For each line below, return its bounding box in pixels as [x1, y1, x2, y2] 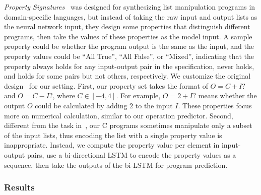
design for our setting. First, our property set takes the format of [4, 80, 208, 91]
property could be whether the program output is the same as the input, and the [4, 41, 254, 51]
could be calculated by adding [35, 100, 127, 110]
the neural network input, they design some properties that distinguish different [4, 21, 250, 32]
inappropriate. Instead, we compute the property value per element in [4, 140, 220, 150]
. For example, [116, 90, 161, 101]
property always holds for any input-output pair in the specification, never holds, [4, 60, 254, 71]
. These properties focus [178, 100, 252, 110]
